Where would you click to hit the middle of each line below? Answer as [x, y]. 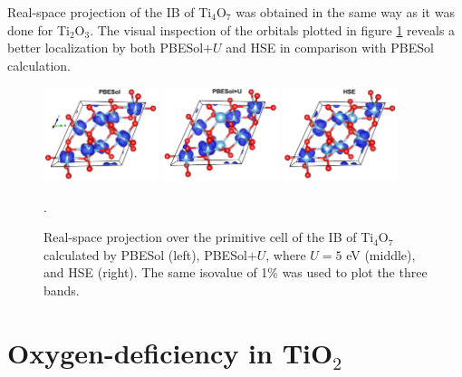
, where [286, 254]
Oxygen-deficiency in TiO [170, 352]
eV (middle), [381, 254]
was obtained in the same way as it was [345, 12]
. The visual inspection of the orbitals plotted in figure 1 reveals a [273, 29]
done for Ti [38, 29]
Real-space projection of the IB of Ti [110, 12]
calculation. [39, 65]
